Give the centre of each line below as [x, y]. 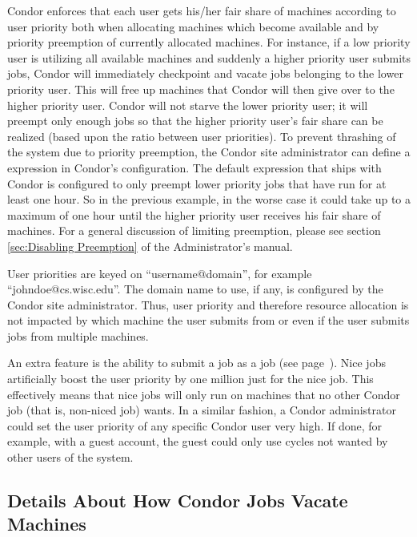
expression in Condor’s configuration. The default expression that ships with [194, 167]
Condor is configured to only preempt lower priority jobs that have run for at [197, 183]
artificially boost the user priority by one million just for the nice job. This [190, 379]
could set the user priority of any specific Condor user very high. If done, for [195, 425]
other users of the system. [70, 457]
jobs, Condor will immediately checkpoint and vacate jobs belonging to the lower [205, 73]
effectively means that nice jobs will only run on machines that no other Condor [204, 394]
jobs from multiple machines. [78, 335]
